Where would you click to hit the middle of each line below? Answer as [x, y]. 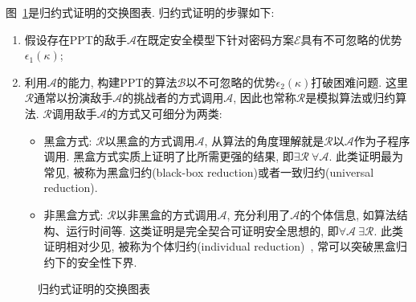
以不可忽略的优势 [231, 82]
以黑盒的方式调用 [150, 140]
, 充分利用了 [259, 214]
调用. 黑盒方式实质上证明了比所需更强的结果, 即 [169, 156]
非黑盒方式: [73, 214]
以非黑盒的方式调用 [167, 214]
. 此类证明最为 [366, 156]
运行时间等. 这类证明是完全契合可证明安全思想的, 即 [202, 230]
